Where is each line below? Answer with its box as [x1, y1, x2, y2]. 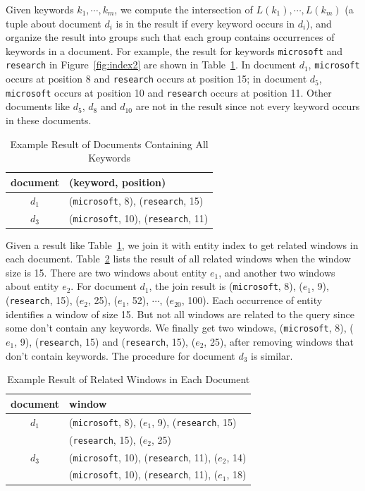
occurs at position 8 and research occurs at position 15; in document [6, 71, 307, 86]
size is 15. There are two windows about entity [6, 265, 207, 279]
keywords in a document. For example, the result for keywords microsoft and [6, 43, 343, 58]
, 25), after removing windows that [204, 334, 354, 349]
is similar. [251, 348, 293, 363]
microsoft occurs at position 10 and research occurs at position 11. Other [6, 85, 332, 99]
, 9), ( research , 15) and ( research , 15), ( [14, 334, 196, 349]
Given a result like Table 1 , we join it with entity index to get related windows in [6, 237, 359, 252]
